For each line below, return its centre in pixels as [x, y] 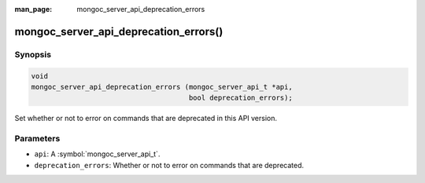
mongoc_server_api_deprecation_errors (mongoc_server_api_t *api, [162, 87]
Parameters [37, 139]
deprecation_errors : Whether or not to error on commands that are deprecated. [169, 165]
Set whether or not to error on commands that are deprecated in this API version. [146, 119]
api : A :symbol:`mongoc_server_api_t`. [97, 154]
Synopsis [33, 54]
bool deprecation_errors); [240, 98]
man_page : [33, 9]
